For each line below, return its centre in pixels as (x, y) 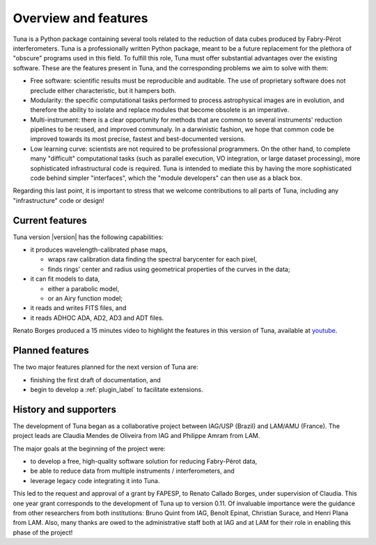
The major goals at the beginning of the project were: (89, 448)
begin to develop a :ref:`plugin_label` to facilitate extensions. (117, 389)
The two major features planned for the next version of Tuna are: (105, 367)
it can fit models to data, (65, 279)
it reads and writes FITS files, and (78, 308)
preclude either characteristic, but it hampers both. (103, 90)
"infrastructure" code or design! (58, 200)
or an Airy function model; (85, 298)
